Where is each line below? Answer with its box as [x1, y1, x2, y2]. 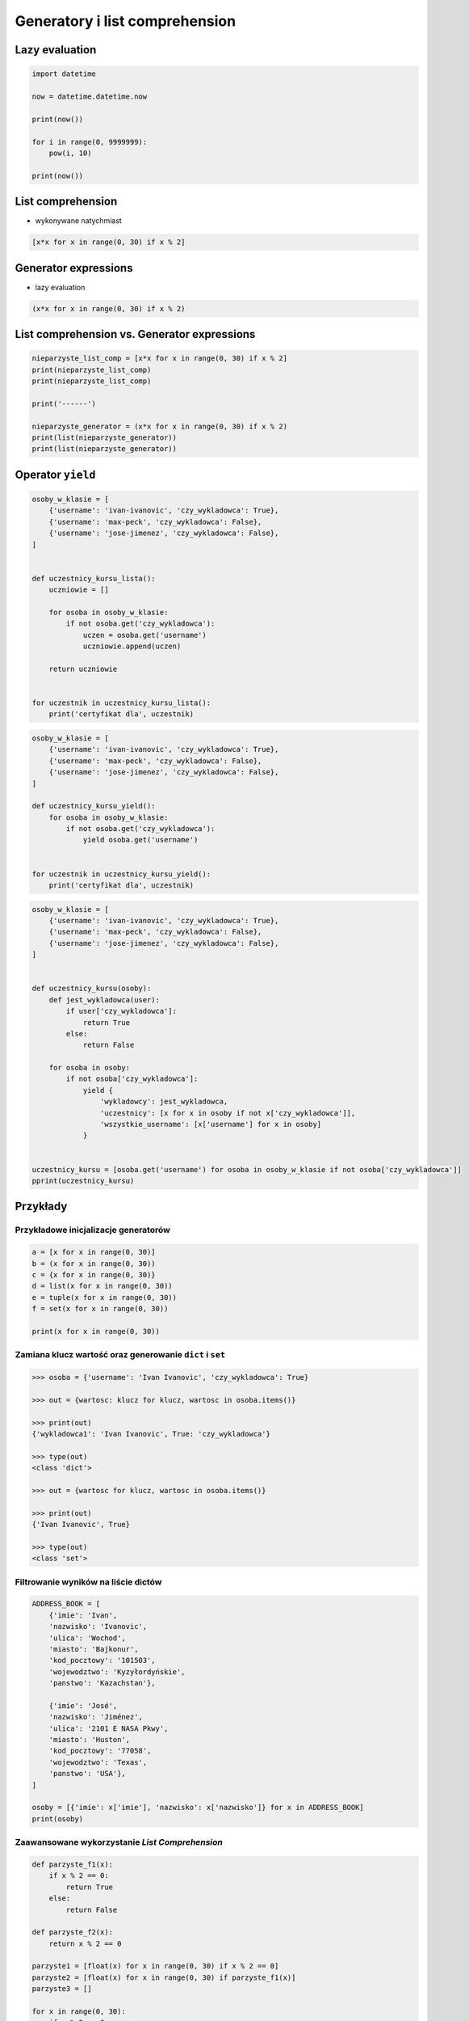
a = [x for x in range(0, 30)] [31, 1247, 157, 1257]
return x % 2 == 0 [48, 1939, 122, 1948]
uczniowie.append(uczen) [82, 642, 182, 651]
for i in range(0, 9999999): [31, 137, 148, 146]
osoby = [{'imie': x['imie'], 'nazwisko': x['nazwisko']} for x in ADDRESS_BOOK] [31, 1803, 365, 1812]
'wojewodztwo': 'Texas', [48, 1757, 148, 1766]
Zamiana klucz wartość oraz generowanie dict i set [15, 1349, 226, 1361]
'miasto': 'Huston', [48, 1735, 131, 1745]
